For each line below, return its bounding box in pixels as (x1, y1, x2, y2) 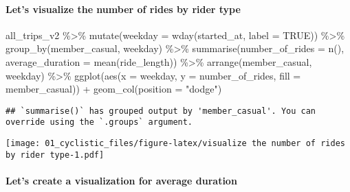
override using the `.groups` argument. (6, 117, 193, 128)
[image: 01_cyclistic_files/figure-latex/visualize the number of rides (6, 139, 345, 149)
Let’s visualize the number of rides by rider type (6, 1, 241, 16)
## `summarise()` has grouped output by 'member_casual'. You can (6, 106, 316, 116)
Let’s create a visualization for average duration (6, 173, 237, 187)
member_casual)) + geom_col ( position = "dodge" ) (6, 82, 222, 96)
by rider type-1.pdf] (6, 149, 105, 160)
